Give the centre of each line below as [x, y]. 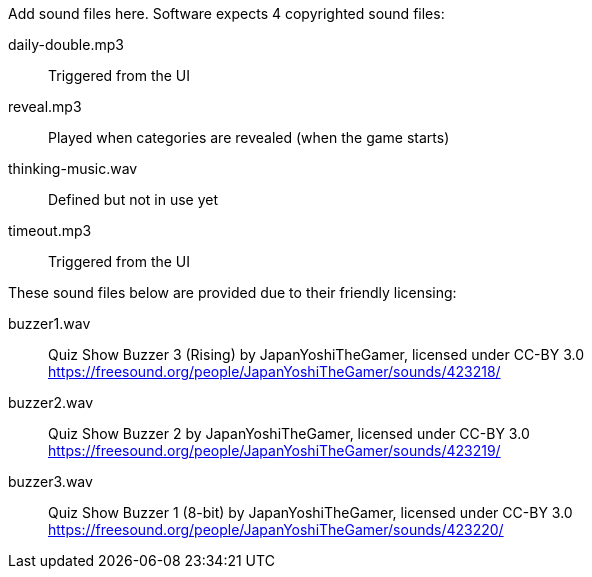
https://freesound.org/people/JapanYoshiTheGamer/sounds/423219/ [274, 450]
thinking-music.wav [73, 168]
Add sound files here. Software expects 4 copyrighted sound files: [226, 13]
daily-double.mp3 [66, 44]
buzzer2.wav [51, 402]
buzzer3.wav [50, 481]
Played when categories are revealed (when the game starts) [249, 137]
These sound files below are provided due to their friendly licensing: [232, 292]
